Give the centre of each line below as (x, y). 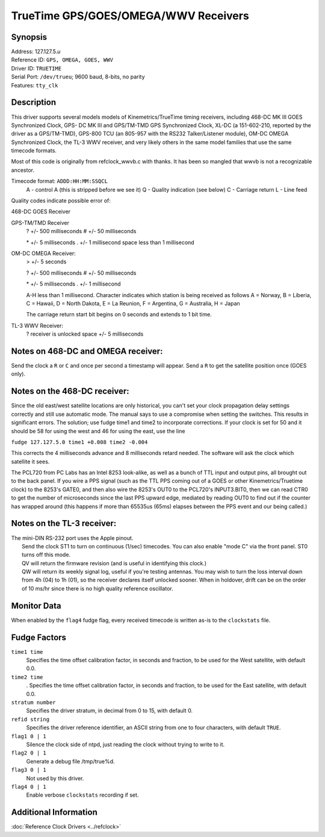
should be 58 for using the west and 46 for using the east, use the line (98, 431)
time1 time (27, 652)
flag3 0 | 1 (29, 770)
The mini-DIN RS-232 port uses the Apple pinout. (72, 538)
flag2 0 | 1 (29, 753)
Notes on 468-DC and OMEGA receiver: (87, 351)
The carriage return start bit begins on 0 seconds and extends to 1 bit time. (119, 315)
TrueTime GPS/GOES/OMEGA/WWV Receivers (130, 16)
